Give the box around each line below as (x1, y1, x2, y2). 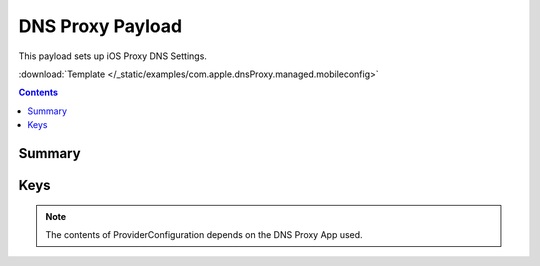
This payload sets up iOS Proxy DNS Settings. (18, 50, 207, 62)
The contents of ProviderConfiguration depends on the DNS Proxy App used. (45, 228, 364, 240)
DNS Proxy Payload (18, 15, 183, 37)
